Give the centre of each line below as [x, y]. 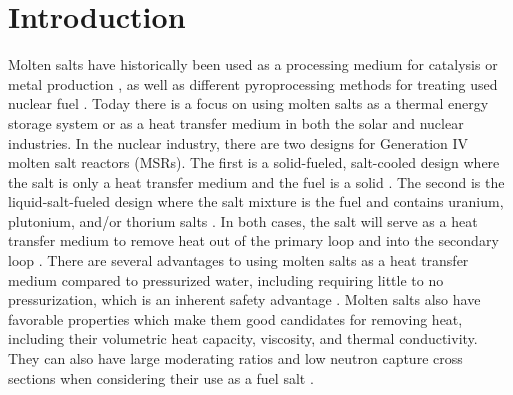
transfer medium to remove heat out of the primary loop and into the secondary [253, 240]
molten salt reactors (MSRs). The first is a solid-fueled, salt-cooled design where [254, 162]
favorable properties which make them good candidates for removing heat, [235, 318]
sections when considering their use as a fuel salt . [161, 377]
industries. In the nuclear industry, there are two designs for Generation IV [238, 142]
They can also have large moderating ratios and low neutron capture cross [235, 358]
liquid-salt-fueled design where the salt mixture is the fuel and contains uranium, [256, 201]
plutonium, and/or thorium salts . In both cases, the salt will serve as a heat [243, 220]
